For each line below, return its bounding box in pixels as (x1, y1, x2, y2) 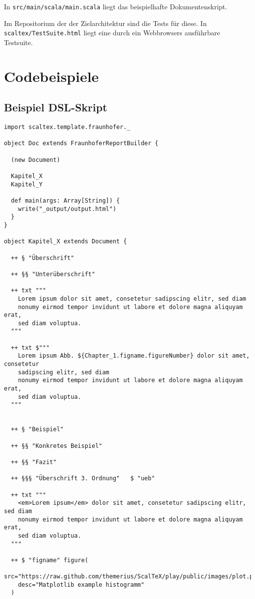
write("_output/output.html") (18, 205, 117, 212)
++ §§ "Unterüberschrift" (11, 270, 96, 278)
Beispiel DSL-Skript (4, 100, 107, 115)
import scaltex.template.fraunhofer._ (4, 124, 130, 131)
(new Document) (11, 156, 60, 163)
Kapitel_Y (11, 181, 43, 188)
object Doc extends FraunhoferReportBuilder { (4, 140, 158, 147)
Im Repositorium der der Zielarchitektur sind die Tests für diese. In (4, 18, 207, 28)
